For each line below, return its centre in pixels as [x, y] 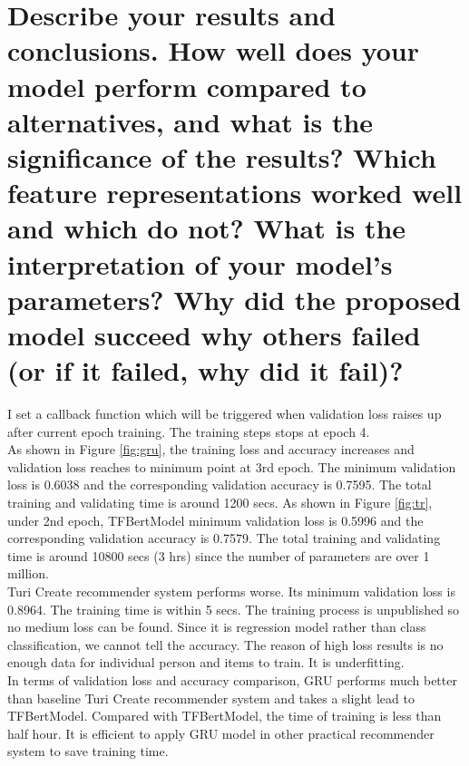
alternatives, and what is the [191, 121]
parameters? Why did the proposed [234, 299]
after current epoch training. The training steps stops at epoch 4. [189, 431]
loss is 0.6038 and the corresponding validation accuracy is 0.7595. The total [220, 485]
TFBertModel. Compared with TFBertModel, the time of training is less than [225, 716]
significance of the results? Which [222, 156]
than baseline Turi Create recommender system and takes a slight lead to [211, 698]
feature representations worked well [235, 193]
